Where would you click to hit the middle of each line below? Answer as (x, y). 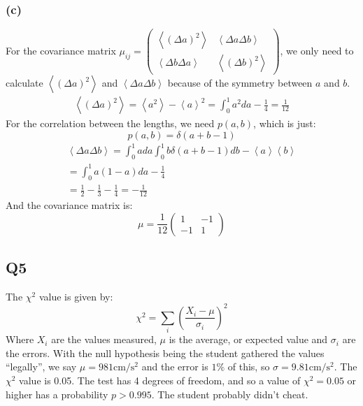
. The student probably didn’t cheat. (230, 394)
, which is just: (285, 123)
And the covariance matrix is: (69, 205)
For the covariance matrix (61, 50)
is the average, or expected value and (248, 339)
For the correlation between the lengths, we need (110, 123)
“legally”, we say (41, 367)
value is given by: (76, 296)
